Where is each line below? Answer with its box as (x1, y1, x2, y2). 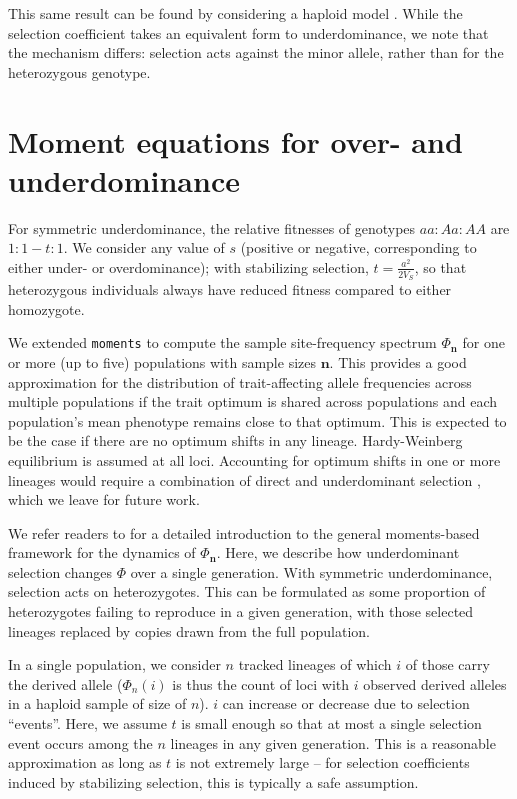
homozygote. (8, 298, 85, 319)
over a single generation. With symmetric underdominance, (130, 561, 493, 582)
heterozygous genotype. (8, 61, 151, 82)
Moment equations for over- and (8, 120, 463, 161)
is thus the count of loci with (172, 673, 350, 694)
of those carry (405, 654, 490, 675)
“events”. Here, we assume (8, 713, 167, 734)
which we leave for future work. (8, 489, 200, 510)
